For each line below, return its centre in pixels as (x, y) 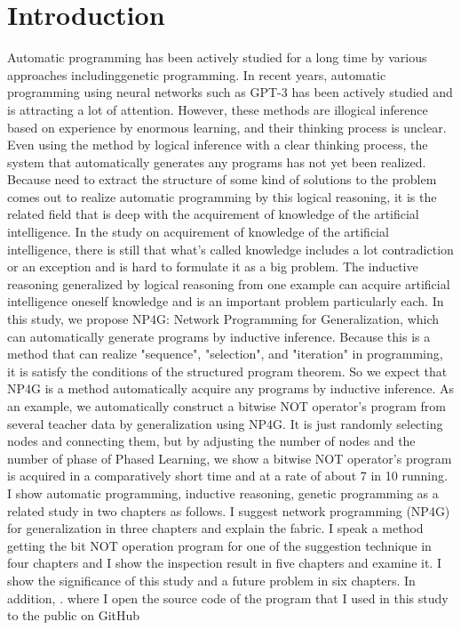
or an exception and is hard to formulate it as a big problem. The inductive (213, 267)
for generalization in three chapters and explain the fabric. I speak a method (215, 528)
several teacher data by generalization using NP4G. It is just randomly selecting (225, 423)
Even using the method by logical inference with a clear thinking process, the (218, 145)
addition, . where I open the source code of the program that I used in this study (228, 598)
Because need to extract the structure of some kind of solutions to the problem (222, 179)
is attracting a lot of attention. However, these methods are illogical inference (218, 109)
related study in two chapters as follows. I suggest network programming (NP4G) (229, 510)
